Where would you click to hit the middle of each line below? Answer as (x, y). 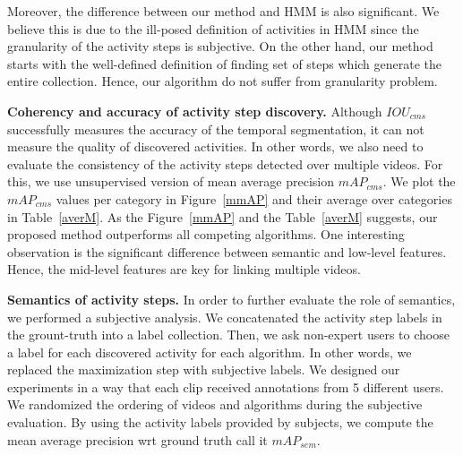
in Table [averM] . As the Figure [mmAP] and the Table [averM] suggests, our (223, 216)
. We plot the (419, 181)
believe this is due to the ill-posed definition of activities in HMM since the (213, 28)
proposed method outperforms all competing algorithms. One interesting (206, 234)
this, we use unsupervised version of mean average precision (171, 181)
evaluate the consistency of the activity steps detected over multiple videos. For (225, 163)
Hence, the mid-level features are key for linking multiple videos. (184, 269)
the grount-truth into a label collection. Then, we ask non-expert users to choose (228, 335)
